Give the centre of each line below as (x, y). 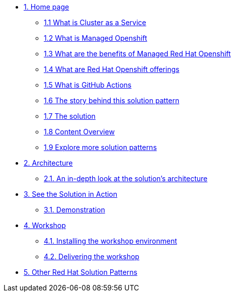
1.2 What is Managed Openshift (96, 38)
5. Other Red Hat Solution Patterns (81, 272)
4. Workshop (45, 225)
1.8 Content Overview (79, 132)
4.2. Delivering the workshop (92, 256)
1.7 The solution (70, 116)
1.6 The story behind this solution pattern (112, 100)
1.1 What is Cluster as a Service (95, 22)
